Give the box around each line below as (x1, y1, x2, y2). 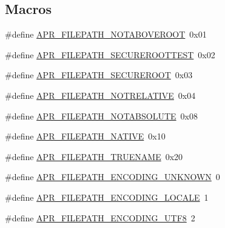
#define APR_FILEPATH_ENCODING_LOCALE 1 (5, 190, 209, 203)
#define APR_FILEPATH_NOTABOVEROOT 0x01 (5, 28, 207, 41)
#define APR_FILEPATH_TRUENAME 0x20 (5, 150, 183, 163)
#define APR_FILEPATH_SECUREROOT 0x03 (5, 69, 193, 81)
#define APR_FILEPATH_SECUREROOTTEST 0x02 (5, 48, 215, 61)
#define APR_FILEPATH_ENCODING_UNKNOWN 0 (5, 170, 220, 183)
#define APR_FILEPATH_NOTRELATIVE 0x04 (5, 89, 196, 101)
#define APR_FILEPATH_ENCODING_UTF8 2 (5, 211, 195, 224)
